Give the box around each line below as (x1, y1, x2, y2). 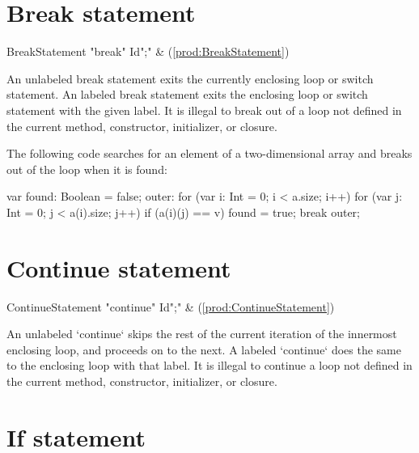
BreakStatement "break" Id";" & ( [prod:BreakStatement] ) (6, 43, 290, 60)
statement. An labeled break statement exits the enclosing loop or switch (6, 86, 368, 103)
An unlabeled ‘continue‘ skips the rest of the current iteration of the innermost (6, 325, 397, 342)
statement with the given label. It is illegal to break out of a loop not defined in (6, 101, 402, 118)
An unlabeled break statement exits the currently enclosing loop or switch (6, 70, 374, 87)
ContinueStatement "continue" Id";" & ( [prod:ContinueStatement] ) (6, 298, 335, 315)
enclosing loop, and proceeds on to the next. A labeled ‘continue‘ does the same (6, 341, 401, 358)
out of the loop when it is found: (6, 160, 167, 177)
